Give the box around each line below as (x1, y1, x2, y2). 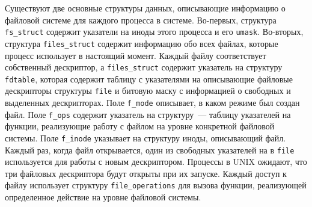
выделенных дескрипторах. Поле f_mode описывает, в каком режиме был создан (5, 96, 300, 109)
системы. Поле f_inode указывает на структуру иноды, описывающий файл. (5, 131, 286, 144)
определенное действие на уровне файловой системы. (5, 191, 201, 203)
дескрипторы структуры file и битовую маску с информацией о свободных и (5, 84, 291, 97)
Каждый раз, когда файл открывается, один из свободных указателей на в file (5, 143, 295, 156)
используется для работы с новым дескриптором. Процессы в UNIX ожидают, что (5, 155, 307, 168)
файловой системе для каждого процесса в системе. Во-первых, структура (5, 13, 277, 26)
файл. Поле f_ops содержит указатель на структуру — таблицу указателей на (5, 108, 291, 120)
